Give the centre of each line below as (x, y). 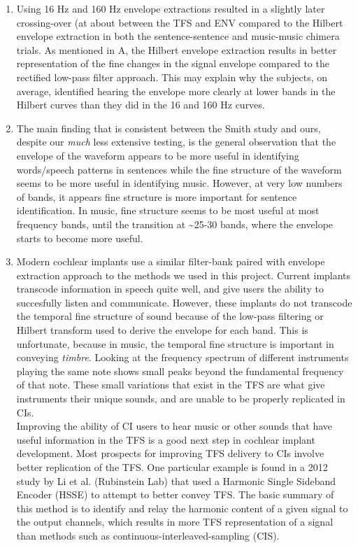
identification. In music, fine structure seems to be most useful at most (168, 210)
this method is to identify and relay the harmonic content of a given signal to (182, 508)
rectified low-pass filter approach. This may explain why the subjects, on (172, 77)
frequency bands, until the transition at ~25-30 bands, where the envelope (175, 224)
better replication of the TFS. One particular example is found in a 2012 (172, 467)
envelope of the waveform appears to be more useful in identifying (158, 155)
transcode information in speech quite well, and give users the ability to (170, 289)
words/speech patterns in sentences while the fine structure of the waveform (179, 169)
